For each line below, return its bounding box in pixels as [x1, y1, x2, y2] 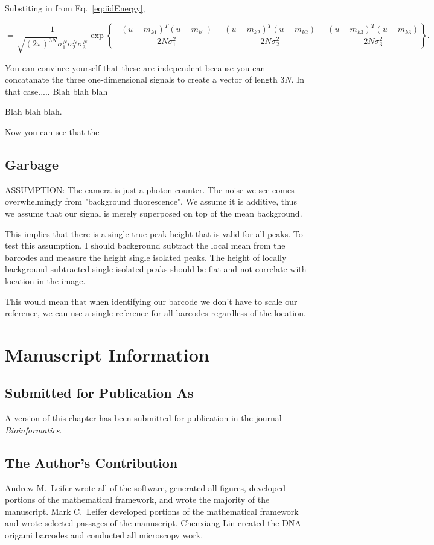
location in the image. [5, 274, 86, 287]
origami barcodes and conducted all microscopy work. [5, 529, 203, 541]
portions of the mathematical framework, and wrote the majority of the [5, 493, 270, 506]
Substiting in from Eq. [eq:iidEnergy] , [5, 2, 145, 14]
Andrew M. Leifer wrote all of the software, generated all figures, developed [5, 481, 286, 494]
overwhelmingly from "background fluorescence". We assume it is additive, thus [5, 195, 297, 208]
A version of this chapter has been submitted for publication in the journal [5, 412, 282, 424]
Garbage [5, 155, 59, 173]
